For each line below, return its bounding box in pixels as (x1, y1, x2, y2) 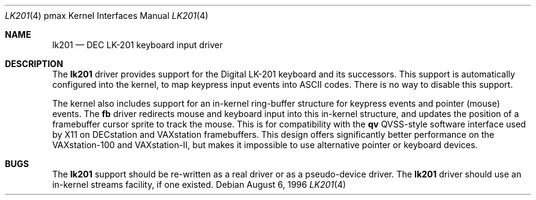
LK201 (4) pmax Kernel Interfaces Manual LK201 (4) (5, 10, 209, 21)
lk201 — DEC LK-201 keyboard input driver (52, 40, 223, 50)
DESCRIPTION (5, 59, 64, 69)
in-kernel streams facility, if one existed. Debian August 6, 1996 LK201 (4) (52, 179, 346, 190)
